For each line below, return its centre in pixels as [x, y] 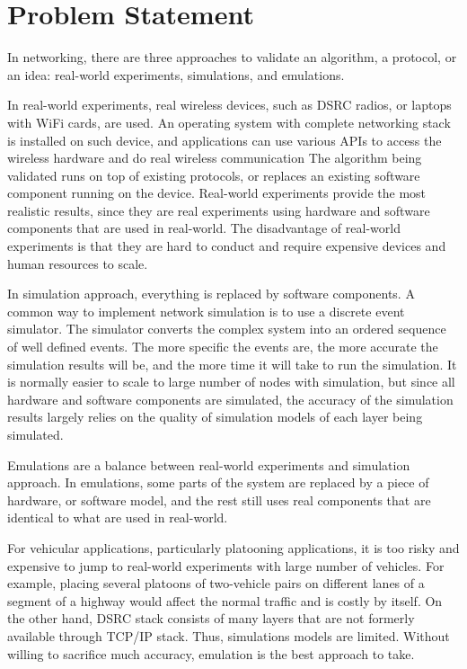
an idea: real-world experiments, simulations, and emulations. [176, 74]
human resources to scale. [78, 263]
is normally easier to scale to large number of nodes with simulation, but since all [231, 382]
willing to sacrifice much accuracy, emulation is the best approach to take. [211, 653]
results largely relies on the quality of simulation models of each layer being [215, 417]
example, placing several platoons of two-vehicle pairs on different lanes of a [216, 583]
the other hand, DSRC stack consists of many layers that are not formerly [211, 618]
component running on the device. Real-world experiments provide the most [217, 193]
